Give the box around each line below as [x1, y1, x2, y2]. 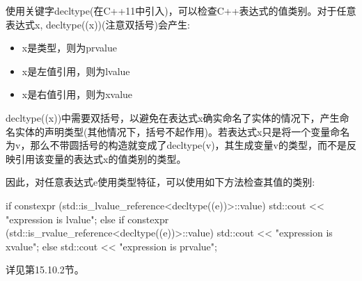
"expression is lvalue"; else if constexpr [6, 211, 169, 226]
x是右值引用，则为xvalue [22, 87, 133, 102]
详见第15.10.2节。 [6, 262, 84, 277]
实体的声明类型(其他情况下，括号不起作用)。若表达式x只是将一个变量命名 [15, 124, 350, 138]
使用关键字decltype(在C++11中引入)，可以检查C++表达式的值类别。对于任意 [6, 3, 356, 17]
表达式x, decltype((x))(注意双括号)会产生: [6, 17, 190, 31]
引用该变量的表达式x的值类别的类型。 [15, 151, 187, 166]
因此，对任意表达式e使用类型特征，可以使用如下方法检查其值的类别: [6, 175, 315, 189]
